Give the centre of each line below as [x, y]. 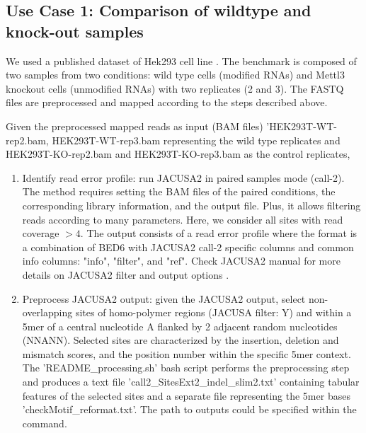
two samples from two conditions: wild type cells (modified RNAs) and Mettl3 [175, 75]
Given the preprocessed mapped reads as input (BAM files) [135, 126]
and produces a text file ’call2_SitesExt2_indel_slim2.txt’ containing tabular [191, 382]
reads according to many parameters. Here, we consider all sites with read [183, 219]
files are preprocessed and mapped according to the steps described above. [167, 102]
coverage [41, 233]
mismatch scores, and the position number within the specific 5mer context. [187, 353]
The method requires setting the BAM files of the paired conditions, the [179, 191]
